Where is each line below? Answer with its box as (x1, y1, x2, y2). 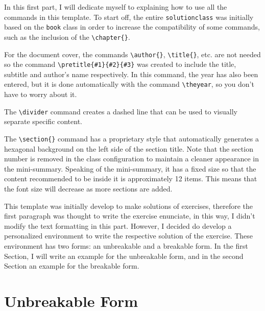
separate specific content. (4, 116, 83, 127)
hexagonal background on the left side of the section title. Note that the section (4, 143, 253, 154)
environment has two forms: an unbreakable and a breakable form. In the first (4, 240, 248, 251)
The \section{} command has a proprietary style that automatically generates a (4, 133, 259, 143)
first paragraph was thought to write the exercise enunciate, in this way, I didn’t (4, 210, 255, 221)
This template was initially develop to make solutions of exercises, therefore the (4, 200, 253, 211)
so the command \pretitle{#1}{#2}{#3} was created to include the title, (4, 59, 236, 69)
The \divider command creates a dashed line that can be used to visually (4, 106, 237, 116)
